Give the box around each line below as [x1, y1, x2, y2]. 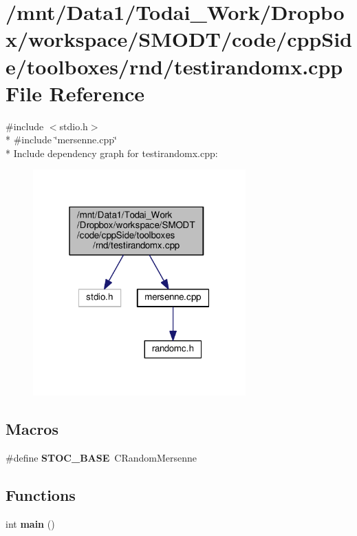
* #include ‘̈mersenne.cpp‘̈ [6, 132, 117, 147]
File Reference [6, 79, 145, 107]
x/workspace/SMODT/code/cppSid [6, 25, 352, 53]
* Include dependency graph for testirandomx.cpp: [6, 145, 218, 160]
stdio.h [59, 118, 88, 133]
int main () [6, 516, 55, 530]
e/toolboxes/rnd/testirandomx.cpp [6, 52, 343, 80]
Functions [6, 484, 76, 506]
